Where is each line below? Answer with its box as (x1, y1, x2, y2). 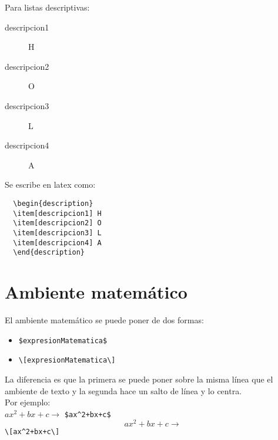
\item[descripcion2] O (13, 219, 102, 228)
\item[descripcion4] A (13, 238, 102, 247)
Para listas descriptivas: (5, 1, 90, 13)
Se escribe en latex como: (5, 178, 96, 191)
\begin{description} (13, 199, 93, 208)
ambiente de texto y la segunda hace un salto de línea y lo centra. (5, 384, 242, 397)
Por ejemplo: (5, 396, 51, 408)
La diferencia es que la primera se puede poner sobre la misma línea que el (5, 373, 273, 385)
